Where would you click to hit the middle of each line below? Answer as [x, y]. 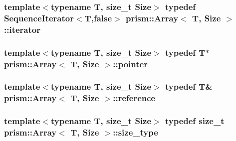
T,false [98, 18]
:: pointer [130, 64]
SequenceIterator [39, 18]
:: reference [134, 98]
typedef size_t [195, 121]
